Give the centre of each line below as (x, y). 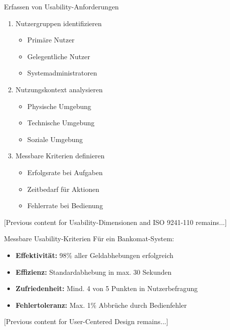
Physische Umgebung (59, 106)
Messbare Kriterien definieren (60, 156)
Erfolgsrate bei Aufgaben (65, 172)
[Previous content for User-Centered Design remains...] (86, 321)
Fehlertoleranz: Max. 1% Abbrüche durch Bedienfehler (101, 305)
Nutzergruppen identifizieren (59, 23)
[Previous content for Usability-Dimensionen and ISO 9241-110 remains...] (115, 222)
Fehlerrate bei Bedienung (65, 205)
